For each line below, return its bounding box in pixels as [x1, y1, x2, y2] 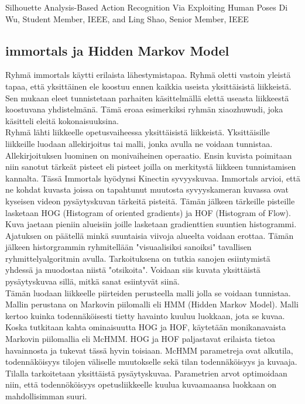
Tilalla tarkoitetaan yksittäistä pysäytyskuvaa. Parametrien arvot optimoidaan [5, 367, 287, 379]
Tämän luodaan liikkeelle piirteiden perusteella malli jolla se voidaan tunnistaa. [5, 286, 291, 299]
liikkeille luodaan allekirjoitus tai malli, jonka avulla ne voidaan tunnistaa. [5, 137, 273, 149]
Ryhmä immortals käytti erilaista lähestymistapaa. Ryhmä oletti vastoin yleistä [5, 69, 291, 81]
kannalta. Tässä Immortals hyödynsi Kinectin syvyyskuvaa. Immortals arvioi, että [5, 172, 300, 184]
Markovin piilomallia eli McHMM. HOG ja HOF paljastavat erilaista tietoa [5, 333, 276, 345]
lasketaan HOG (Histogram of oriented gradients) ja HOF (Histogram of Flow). [5, 206, 291, 218]
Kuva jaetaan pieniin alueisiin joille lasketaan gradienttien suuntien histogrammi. [5, 218, 297, 230]
